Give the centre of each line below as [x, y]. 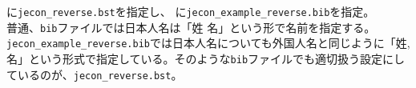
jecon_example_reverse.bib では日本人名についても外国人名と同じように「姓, [208, 43]
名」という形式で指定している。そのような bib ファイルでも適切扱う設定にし [206, 58]
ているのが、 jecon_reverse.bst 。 [95, 74]
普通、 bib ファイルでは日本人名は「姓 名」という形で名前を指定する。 [191, 27]
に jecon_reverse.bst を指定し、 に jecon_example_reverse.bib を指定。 [191, 11]
